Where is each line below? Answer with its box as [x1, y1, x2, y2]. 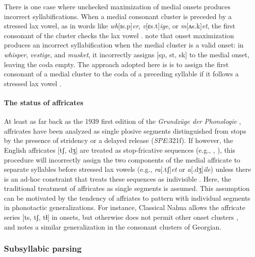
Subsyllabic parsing [4, 242, 82, 255]
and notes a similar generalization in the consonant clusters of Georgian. [4, 221, 222, 232]
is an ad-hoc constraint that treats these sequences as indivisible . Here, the [4, 173, 231, 184]
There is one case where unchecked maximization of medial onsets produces [4, 1, 231, 11]
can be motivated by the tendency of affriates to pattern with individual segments [4, 192, 251, 203]
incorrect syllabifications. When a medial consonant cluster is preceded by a [4, 11, 232, 21]
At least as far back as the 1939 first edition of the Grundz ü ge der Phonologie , [4, 116, 241, 126]
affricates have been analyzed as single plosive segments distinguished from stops [4, 125, 246, 136]
